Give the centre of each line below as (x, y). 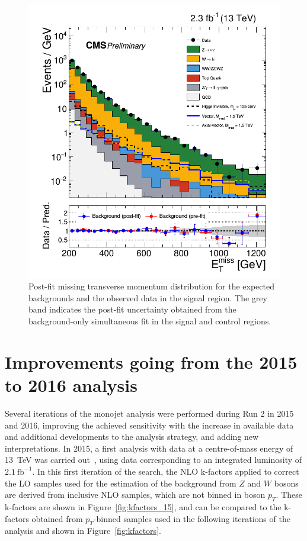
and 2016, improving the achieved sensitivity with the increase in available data (149, 425)
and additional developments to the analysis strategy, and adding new (132, 437)
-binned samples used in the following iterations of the (192, 518)
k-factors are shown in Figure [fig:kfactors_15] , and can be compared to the (143, 506)
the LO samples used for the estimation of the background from (121, 483)
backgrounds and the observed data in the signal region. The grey (148, 297)
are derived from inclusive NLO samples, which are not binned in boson (135, 495)
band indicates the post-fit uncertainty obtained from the (132, 309)
